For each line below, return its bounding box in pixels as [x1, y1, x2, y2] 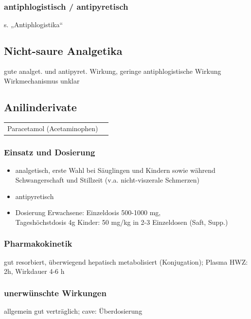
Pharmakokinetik [4, 237, 72, 250]
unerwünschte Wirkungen [4, 286, 107, 299]
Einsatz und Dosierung [4, 146, 95, 158]
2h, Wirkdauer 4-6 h [4, 266, 65, 276]
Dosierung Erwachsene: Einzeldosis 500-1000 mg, [15, 207, 161, 218]
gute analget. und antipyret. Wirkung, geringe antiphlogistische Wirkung [4, 66, 221, 76]
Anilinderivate [4, 99, 77, 114]
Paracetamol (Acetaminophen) [7, 123, 98, 134]
